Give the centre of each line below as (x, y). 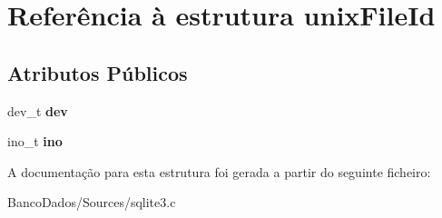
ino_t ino (35, 141)
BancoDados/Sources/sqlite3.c (92, 202)
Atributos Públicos (98, 72)
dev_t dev (38, 110)
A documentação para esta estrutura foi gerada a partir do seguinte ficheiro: (219, 171)
